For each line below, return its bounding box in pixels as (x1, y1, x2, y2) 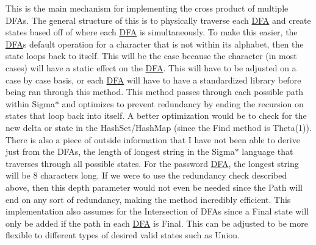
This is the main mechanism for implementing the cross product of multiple (5, 2, 289, 14)
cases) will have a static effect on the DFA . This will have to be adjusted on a (5, 61, 296, 74)
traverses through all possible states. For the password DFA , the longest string (5, 157, 299, 169)
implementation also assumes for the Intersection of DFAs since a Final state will (5, 205, 309, 218)
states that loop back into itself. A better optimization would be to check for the (5, 109, 307, 122)
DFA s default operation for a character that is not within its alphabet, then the (5, 37, 304, 50)
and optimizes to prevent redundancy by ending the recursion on (62, 97, 304, 110)
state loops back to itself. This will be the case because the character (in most (5, 49, 297, 62)
